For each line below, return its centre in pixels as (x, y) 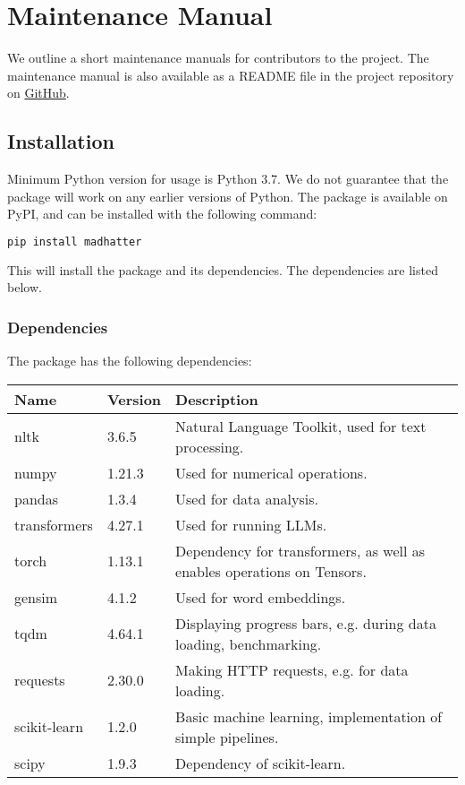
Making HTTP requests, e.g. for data (292, 669)
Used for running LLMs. (251, 524)
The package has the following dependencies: (130, 361)
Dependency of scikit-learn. (261, 763)
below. (25, 287)
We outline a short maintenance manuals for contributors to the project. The (218, 58)
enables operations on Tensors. (271, 571)
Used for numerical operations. (271, 472)
